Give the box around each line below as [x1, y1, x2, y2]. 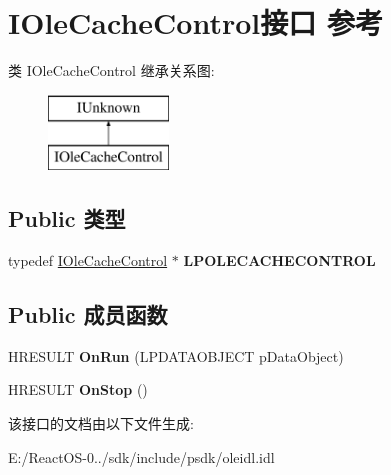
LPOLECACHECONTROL [183, 250, 376, 271]
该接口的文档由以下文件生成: [8, 413, 194, 434]
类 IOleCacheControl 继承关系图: [8, 60, 215, 81]
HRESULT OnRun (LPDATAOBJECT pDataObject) [8, 345, 344, 366]
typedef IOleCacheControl [8, 250, 168, 271]
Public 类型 [8, 203, 126, 234]
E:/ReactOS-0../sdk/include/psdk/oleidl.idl [8, 446, 275, 467]
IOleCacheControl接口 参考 [8, 2, 383, 43]
